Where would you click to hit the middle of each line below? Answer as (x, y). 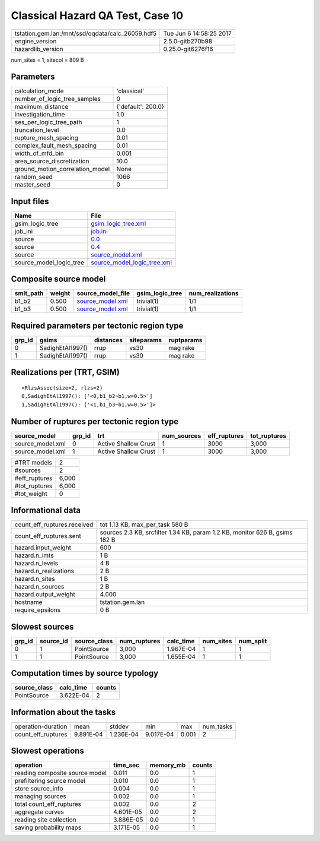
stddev (119, 726)
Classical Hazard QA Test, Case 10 (97, 15)
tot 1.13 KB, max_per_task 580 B (144, 524)
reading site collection (45, 820)
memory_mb (168, 765)
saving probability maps (48, 827)
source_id (54, 641)
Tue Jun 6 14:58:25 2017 (198, 33)
